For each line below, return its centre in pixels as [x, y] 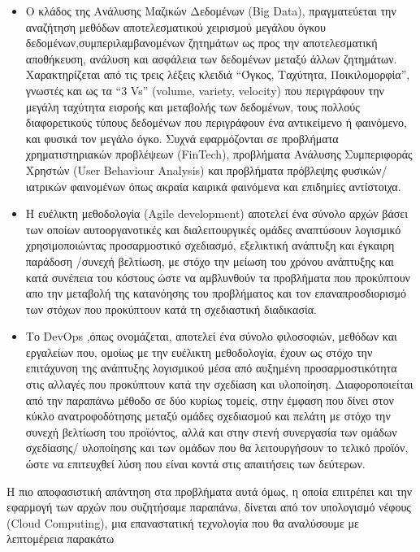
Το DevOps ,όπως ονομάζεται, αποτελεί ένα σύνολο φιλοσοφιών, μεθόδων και [211, 336]
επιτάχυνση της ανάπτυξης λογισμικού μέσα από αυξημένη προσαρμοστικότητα [211, 368]
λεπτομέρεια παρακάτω [61, 539]
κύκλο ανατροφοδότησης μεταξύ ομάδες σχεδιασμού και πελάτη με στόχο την [208, 416]
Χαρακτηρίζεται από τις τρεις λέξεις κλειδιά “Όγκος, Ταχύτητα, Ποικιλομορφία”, [218, 74]
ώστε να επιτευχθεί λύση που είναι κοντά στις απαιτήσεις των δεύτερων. [195, 464]
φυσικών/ [364, 170]
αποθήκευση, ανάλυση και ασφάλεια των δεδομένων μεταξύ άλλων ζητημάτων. [211, 58]
